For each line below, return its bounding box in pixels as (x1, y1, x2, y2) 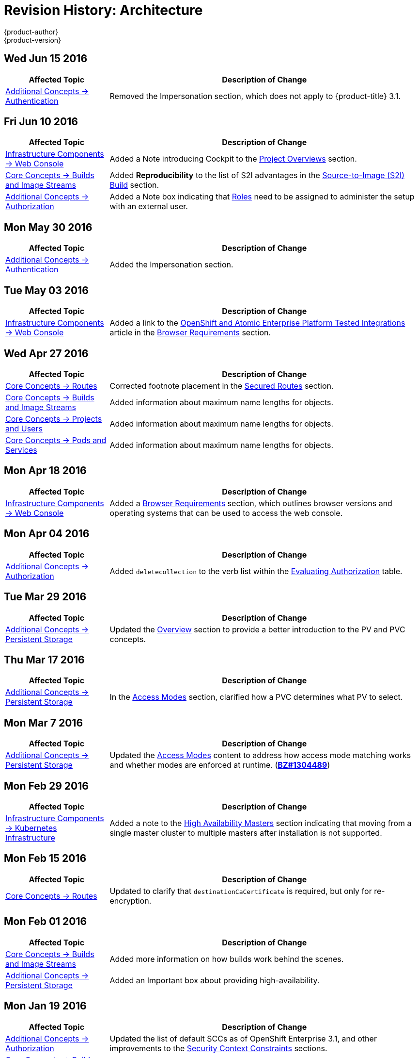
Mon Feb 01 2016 (4, 915, 87, 928)
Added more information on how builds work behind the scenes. (109, 954, 344, 964)
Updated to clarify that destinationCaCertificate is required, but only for (109, 886, 372, 896)
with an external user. (109, 201, 188, 212)
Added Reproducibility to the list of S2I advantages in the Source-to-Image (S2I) (109, 170, 405, 181)
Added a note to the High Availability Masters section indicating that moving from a (109, 818, 412, 828)
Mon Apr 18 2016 (4, 464, 87, 477)
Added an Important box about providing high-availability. (109, 975, 320, 985)
